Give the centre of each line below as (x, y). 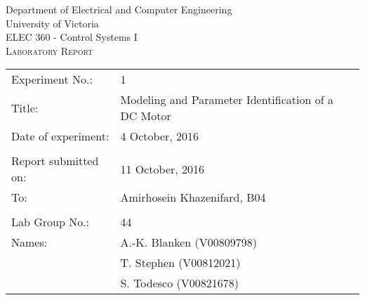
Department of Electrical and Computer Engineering (119, 9)
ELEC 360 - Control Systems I (72, 37)
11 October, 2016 (162, 169)
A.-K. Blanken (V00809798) (188, 242)
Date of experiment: (60, 136)
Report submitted (55, 161)
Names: (29, 242)
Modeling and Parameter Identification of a (227, 100)
